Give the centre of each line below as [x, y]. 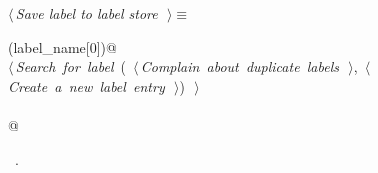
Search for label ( [70, 66]
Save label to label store [86, 13]
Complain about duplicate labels [239, 66]
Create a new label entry [86, 85]
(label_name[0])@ [62, 46]
